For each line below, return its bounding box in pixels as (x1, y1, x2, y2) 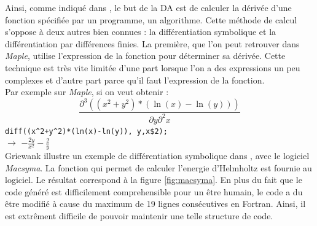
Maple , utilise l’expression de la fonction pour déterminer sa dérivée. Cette (5, 49, 286, 62)
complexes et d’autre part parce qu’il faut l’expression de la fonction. (5, 73, 265, 86)
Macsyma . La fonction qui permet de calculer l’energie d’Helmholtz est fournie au (5, 161, 312, 174)
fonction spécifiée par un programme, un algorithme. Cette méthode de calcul (5, 13, 297, 26)
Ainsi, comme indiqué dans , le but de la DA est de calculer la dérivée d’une (5, 1, 292, 14)
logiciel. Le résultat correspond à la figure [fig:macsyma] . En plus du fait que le (5, 173, 302, 186)
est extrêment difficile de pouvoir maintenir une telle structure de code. (5, 209, 273, 222)
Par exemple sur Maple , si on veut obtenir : (5, 85, 169, 98)
